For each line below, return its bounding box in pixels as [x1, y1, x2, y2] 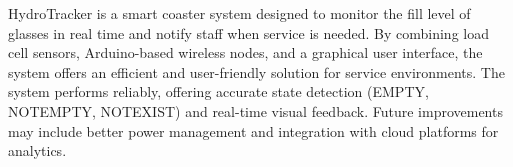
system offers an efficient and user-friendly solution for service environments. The [8, 61, 505, 82]
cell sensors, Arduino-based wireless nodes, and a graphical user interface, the [8, 42, 483, 63]
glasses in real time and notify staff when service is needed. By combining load [8, 22, 489, 43]
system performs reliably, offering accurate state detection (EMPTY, [8, 81, 429, 102]
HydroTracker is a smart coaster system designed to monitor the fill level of [8, 3, 471, 23]
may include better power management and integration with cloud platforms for [8, 120, 499, 141]
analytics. [8, 140, 67, 161]
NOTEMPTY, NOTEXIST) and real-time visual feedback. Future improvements [8, 100, 503, 121]
